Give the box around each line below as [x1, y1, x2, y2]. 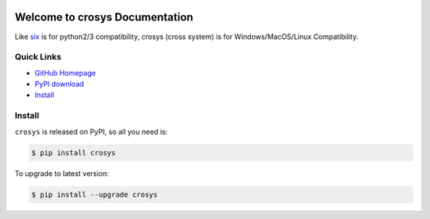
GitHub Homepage [34, 68, 96, 77]
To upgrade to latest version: [14, 168, 109, 178]
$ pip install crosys [31, 148, 116, 157]
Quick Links [14, 52, 61, 63]
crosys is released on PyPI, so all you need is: [14, 127, 168, 136]
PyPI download [34, 80, 84, 89]
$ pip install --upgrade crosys [31, 190, 158, 199]
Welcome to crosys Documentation [14, 10, 194, 24]
